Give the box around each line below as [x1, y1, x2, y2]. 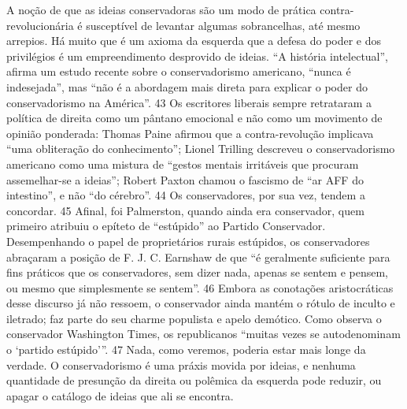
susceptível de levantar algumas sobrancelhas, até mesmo [86, 17, 361, 33]
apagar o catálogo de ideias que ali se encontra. [6, 387, 234, 403]
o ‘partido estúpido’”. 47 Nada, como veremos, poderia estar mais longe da [6, 341, 366, 358]
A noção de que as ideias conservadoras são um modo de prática [6, 2, 316, 17]
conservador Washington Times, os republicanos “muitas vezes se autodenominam [6, 325, 401, 342]
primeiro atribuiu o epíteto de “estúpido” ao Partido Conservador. [6, 218, 326, 234]
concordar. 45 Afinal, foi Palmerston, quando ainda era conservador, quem [6, 202, 364, 218]
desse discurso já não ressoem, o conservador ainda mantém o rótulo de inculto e [6, 295, 395, 311]
